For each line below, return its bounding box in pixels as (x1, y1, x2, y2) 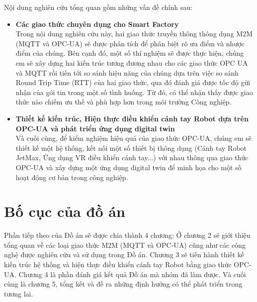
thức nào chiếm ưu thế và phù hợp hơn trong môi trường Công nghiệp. (15, 97, 232, 107)
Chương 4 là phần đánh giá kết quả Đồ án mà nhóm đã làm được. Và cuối (18, 269, 246, 279)
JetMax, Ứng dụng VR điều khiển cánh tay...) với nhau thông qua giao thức (15, 152, 249, 163)
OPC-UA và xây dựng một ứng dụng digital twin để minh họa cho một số (15, 162, 242, 172)
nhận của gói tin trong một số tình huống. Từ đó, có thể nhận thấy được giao (15, 87, 253, 97)
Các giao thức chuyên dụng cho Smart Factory (15, 18, 179, 29)
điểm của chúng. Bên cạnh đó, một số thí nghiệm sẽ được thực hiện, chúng (15, 48, 244, 58)
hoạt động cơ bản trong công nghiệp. (15, 172, 128, 182)
